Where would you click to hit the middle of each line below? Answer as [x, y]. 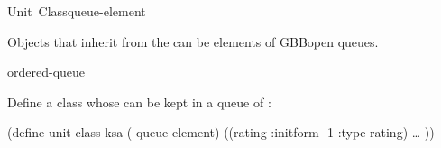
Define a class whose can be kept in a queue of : [139, 102]
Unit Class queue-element [77, 11]
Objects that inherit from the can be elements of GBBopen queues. [193, 41]
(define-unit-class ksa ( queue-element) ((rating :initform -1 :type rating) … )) [221, 132]
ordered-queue [46, 72]
